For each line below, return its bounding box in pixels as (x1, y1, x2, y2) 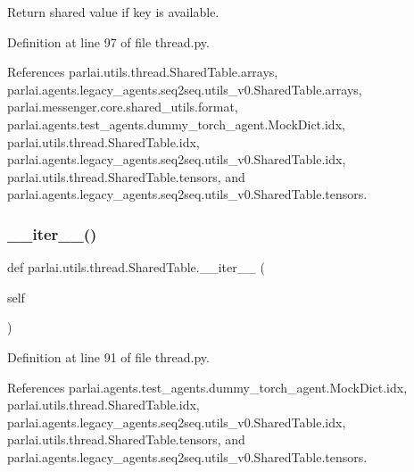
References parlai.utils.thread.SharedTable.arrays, (7, 62, 278, 81)
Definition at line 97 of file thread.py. (7, 32, 210, 51)
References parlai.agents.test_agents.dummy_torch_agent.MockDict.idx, (7, 377, 408, 396)
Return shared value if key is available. (7, 3, 219, 21)
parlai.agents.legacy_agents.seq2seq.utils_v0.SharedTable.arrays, (7, 79, 362, 98)
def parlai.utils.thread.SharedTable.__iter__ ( (7, 258, 265, 277)
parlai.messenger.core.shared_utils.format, (7, 97, 238, 116)
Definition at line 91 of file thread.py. (7, 347, 210, 366)
